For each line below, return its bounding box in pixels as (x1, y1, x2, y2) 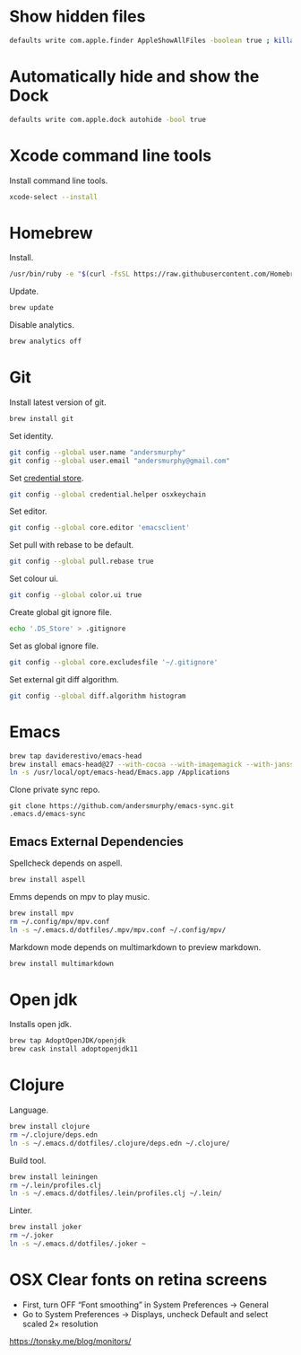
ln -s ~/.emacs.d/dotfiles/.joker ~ (9, 1239, 146, 1249)
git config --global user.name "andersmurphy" (9, 447, 186, 457)
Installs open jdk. (9, 1019, 73, 1030)
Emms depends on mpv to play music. (9, 891, 150, 902)
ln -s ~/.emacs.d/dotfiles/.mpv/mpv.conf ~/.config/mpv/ (9, 925, 227, 935)
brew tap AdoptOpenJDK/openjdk (9, 1036, 126, 1045)
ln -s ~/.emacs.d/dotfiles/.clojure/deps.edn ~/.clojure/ (9, 1139, 230, 1148)
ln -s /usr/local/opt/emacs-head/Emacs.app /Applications (9, 768, 230, 778)
